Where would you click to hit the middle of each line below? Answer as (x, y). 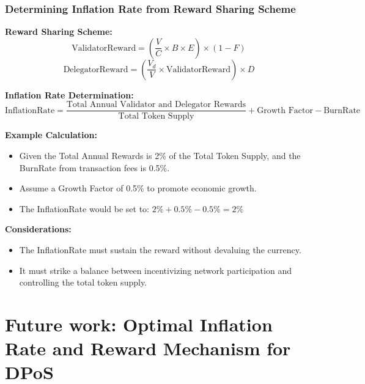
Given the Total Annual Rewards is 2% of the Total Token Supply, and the (160, 156)
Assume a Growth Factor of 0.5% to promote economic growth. (138, 188)
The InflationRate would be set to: (84, 208)
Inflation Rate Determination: (69, 94)
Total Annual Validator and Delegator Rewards (156, 105)
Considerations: (38, 229)
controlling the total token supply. (83, 282)
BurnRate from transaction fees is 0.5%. (94, 167)
